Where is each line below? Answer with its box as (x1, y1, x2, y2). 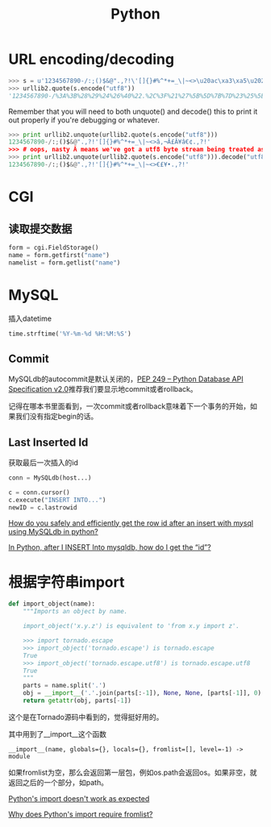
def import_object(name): (8, 600, 95, 609)
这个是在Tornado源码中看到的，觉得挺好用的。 (8, 712, 164, 721)
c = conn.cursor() (8, 488, 70, 497)
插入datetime (8, 314, 52, 323)
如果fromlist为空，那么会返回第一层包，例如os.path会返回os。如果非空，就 (8, 767, 257, 777)
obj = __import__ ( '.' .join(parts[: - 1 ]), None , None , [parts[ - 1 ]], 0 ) (23, 689, 262, 697)
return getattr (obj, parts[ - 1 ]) (23, 696, 131, 705)
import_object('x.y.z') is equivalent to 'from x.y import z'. (23, 622, 240, 630)
